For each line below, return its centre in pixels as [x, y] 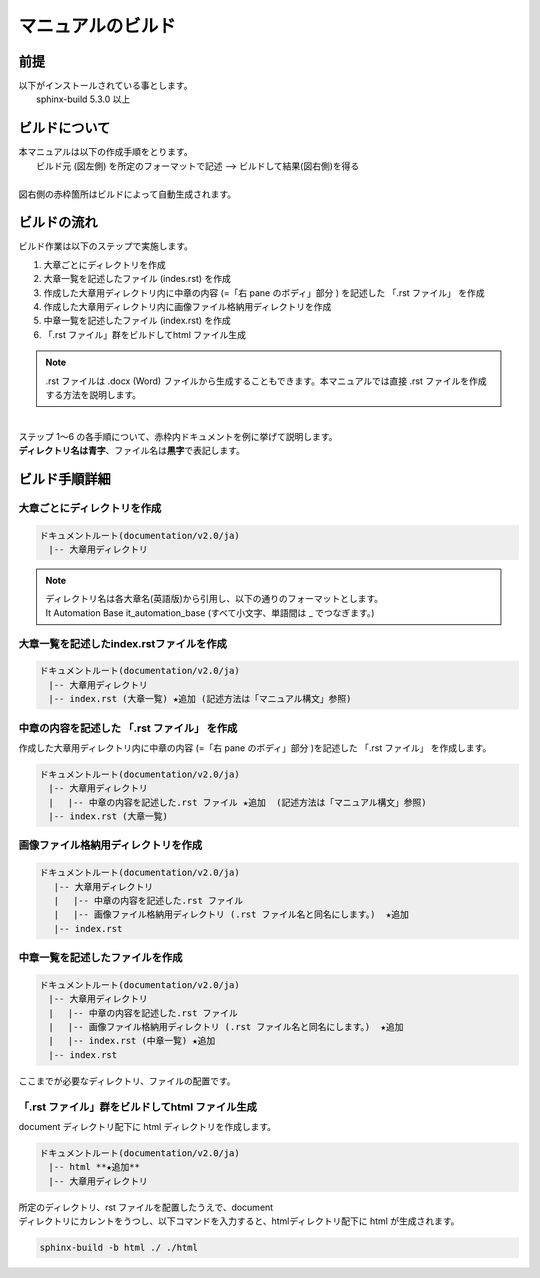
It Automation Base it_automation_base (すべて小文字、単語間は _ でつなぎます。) [210, 612]
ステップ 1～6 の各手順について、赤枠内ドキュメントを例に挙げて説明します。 [178, 436]
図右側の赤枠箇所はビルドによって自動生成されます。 [127, 194]
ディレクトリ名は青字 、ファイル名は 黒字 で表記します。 [131, 451]
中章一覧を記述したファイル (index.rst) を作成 [137, 321]
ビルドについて [64, 128]
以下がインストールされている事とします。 [105, 86]
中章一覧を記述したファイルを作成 [100, 958]
